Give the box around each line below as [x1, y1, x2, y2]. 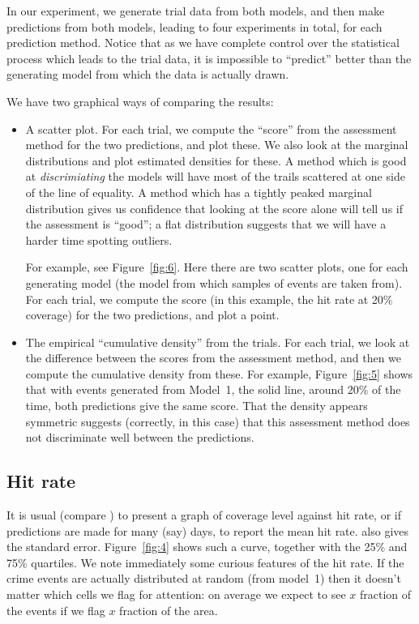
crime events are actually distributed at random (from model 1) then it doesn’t [6, 570, 401, 587]
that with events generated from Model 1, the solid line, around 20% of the [25, 381, 401, 398]
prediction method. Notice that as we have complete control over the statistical [6, 34, 400, 51]
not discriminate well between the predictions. [25, 429, 254, 446]
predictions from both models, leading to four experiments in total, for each [6, 18, 383, 35]
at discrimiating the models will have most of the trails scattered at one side [25, 168, 405, 185]
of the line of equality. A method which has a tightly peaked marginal [25, 183, 372, 200]
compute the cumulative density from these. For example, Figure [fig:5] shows [25, 365, 413, 382]
